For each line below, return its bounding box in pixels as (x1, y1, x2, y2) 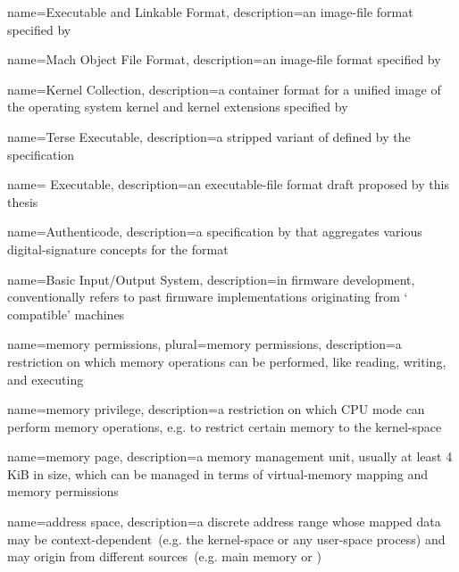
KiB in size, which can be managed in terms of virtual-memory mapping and (7, 464, 429, 483)
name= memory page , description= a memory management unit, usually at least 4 (7, 447, 453, 466)
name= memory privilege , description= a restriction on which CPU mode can (7, 400, 425, 419)
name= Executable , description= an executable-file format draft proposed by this (7, 175, 449, 194)
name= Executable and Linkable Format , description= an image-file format (7, 3, 413, 21)
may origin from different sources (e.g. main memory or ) (7, 547, 321, 566)
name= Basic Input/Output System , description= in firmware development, (7, 269, 415, 288)
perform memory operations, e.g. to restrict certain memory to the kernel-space (7, 417, 442, 435)
